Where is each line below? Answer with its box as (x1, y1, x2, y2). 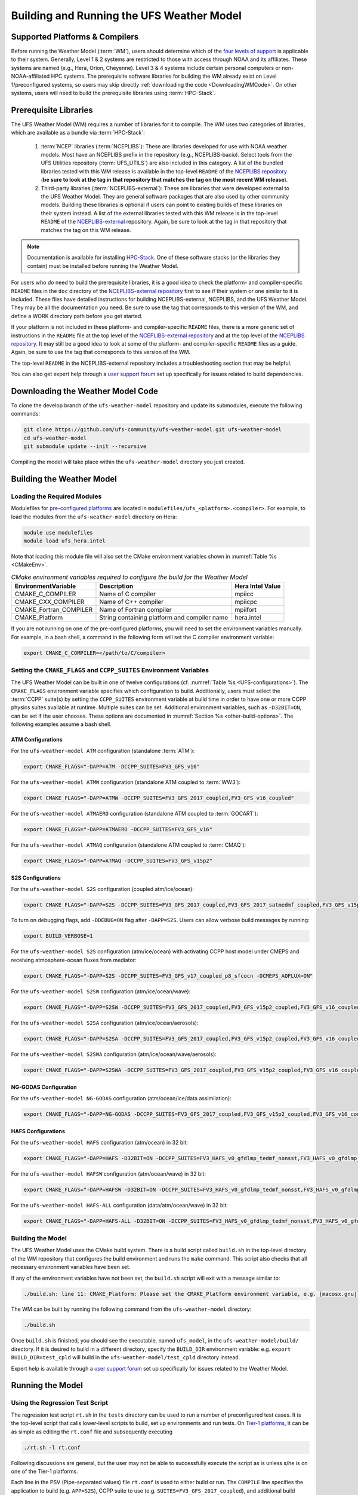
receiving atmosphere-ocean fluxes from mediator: (11, 956, 137, 963)
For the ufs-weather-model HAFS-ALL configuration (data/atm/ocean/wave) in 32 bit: (11, 1201, 228, 1209)
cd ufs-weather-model (23, 434, 87, 441)
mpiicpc (234, 598, 258, 606)
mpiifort (234, 606, 257, 614)
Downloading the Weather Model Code (11, 386, 158, 396)
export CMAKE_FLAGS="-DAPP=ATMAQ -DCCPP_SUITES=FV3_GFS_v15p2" (23, 857, 213, 864)
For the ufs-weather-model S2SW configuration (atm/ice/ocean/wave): (11, 987, 191, 995)
